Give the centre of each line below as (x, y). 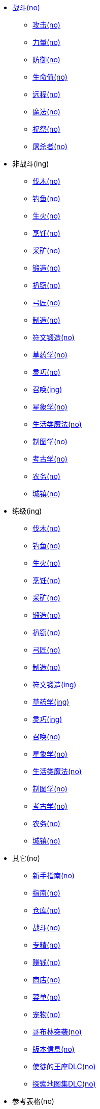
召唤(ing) (47, 389)
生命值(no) (50, 77)
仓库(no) (46, 910)
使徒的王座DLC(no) (64, 1066)
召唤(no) (46, 737)
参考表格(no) (33, 1101)
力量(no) (46, 42)
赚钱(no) (46, 962)
